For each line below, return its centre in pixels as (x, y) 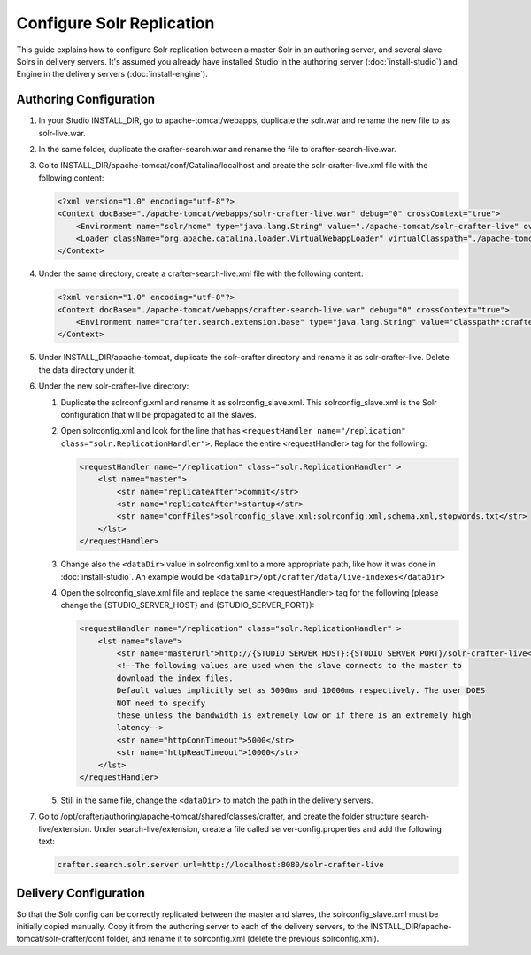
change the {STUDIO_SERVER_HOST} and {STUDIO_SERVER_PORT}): (188, 605)
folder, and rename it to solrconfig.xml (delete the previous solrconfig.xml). (243, 939)
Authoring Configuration (85, 100)
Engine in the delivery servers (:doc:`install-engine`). (112, 74)
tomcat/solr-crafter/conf (61, 939)
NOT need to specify (161, 703)
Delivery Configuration (81, 893)
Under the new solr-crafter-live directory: (114, 386)
